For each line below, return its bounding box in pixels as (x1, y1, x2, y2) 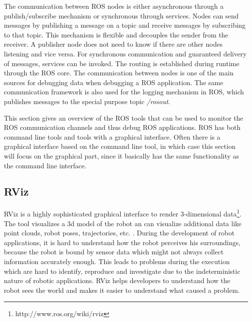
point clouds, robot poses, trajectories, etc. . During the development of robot (4, 228, 235, 238)
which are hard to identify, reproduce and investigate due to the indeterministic (4, 266, 240, 276)
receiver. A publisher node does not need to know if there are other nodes (4, 39, 223, 49)
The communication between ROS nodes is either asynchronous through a (4, 1, 224, 11)
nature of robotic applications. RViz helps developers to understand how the (4, 275, 230, 286)
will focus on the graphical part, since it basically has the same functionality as (4, 150, 239, 161)
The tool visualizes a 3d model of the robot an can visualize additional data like (4, 218, 242, 228)
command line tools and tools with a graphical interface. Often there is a (4, 131, 220, 142)
